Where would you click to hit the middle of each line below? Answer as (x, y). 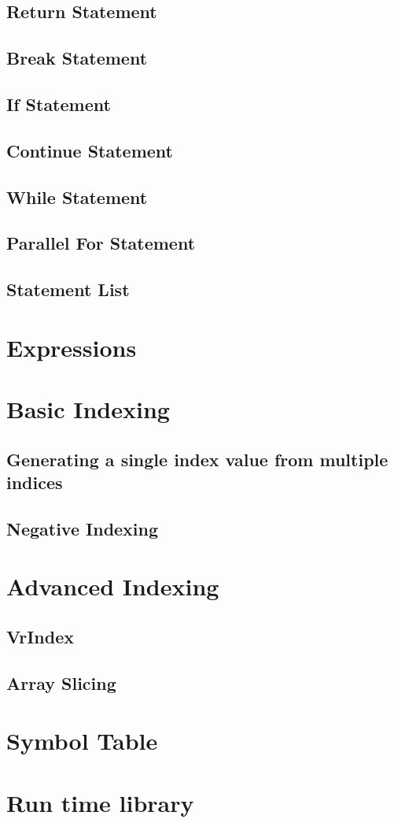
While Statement (77, 196)
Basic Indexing (88, 409)
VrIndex (40, 636)
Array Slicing (61, 682)
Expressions (72, 347)
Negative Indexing (83, 528)
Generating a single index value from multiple (197, 459)
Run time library (100, 802)
